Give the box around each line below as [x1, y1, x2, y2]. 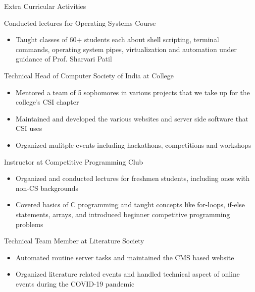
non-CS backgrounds [15, 182, 78, 193]
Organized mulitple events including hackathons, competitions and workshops [15, 139, 252, 150]
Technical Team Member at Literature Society [4, 235, 145, 246]
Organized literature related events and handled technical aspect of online [15, 269, 240, 279]
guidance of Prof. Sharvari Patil [15, 54, 112, 64]
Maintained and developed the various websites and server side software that [15, 113, 249, 123]
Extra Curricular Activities [4, 1, 86, 11]
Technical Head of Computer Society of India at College [4, 70, 174, 80]
